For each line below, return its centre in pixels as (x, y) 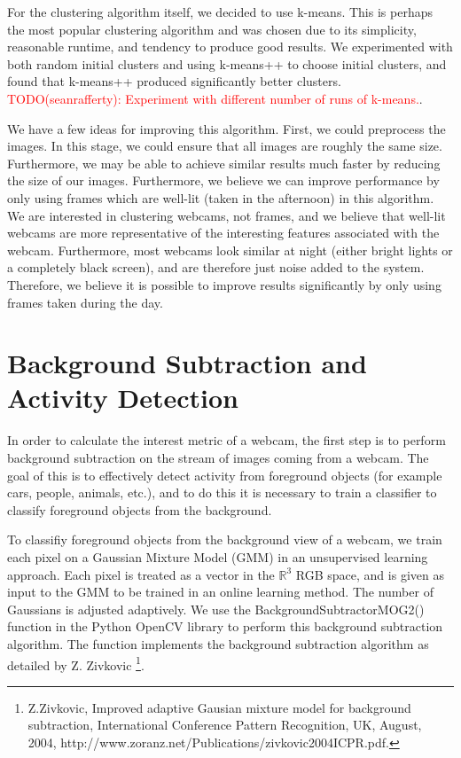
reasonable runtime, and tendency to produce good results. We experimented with (230, 47)
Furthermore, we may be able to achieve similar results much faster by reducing (224, 163)
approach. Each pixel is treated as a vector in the (141, 574)
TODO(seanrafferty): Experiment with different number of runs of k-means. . (215, 98)
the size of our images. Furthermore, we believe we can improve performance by (223, 180)
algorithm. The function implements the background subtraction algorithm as (218, 643)
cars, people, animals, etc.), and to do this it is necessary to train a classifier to (222, 492)
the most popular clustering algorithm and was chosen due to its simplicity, (212, 29)
